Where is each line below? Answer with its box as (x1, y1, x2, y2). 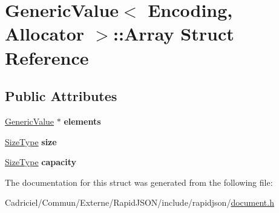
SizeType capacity (5, 156, 76, 168)
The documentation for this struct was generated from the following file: (5, 175, 273, 188)
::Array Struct (113, 21, 234, 46)
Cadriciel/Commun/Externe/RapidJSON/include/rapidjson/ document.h (5, 196, 274, 209)
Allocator (5, 21, 85, 46)
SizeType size (5, 135, 57, 148)
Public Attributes (5, 87, 117, 105)
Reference (5, 45, 89, 70)
